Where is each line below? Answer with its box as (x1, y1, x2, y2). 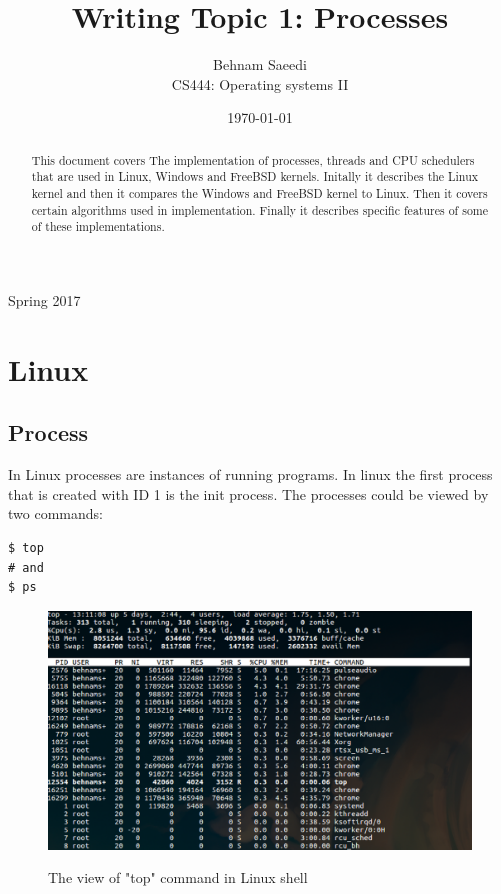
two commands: (8, 503, 103, 524)
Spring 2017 (8, 289, 81, 310)
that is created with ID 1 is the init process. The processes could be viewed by (8, 483, 489, 504)
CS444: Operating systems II (171, 73, 349, 94)
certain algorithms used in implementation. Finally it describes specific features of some (31, 201, 489, 218)
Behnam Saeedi (213, 54, 307, 75)
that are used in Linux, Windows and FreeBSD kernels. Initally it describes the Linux (31, 168, 479, 185)
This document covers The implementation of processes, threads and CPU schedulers (31, 151, 475, 168)
